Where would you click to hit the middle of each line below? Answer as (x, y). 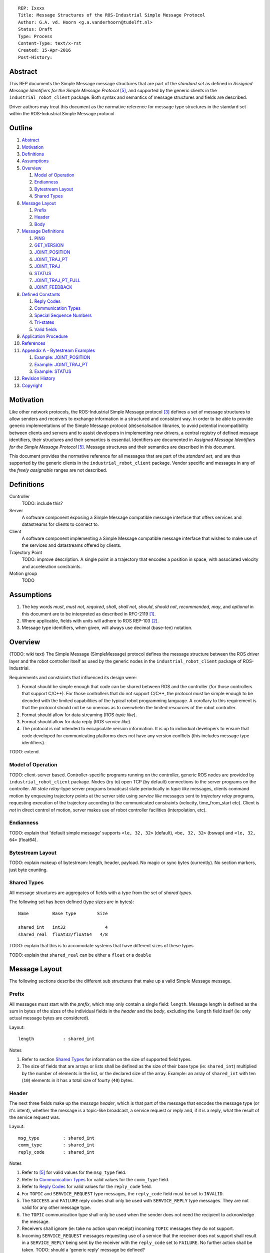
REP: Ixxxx (31, 8)
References (33, 343)
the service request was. (35, 1117)
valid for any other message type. (56, 1207)
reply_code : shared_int (56, 1152)
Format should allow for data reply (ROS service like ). (77, 721)
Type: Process (35, 36)
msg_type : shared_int (56, 1138)
